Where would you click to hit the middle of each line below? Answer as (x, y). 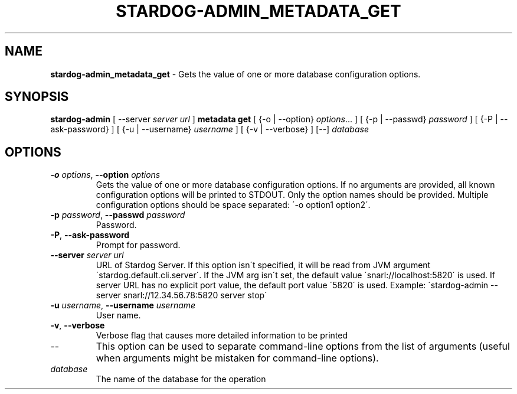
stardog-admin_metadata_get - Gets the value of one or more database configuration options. (235, 74)
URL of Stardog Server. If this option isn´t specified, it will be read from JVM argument (263, 265)
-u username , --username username (123, 305)
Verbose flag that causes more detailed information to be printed (222, 336)
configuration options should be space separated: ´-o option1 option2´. (233, 205)
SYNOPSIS (37, 97)
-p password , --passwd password (118, 215)
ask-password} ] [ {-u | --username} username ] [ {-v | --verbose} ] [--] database (210, 129)
